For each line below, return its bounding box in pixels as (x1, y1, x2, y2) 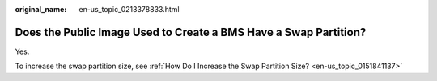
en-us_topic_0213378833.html (78, 5, 180, 14)
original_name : (15, 5, 67, 14)
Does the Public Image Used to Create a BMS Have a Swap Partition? (15, 25, 367, 39)
